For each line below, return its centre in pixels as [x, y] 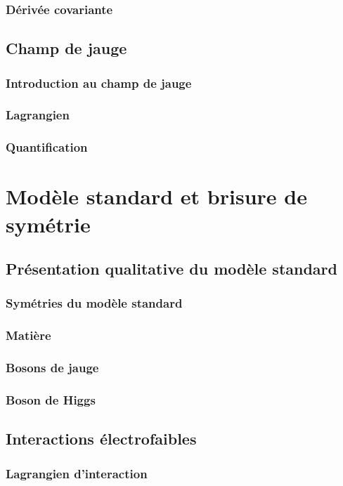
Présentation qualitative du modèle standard [171, 269]
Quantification [47, 147]
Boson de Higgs [51, 399]
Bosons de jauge [52, 368]
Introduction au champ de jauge [99, 83]
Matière [28, 335]
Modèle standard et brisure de [156, 196]
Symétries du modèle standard [94, 303]
